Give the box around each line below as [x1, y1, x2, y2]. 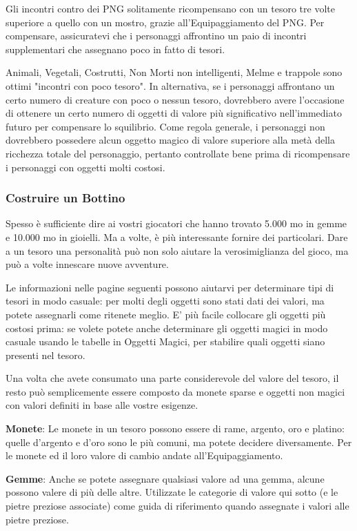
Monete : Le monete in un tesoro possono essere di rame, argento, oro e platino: [6, 421, 345, 436]
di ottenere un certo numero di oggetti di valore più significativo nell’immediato [6, 106, 342, 120]
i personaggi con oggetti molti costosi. [6, 160, 165, 174]
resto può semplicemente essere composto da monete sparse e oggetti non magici [6, 384, 345, 398]
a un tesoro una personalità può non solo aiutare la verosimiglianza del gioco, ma [6, 243, 349, 258]
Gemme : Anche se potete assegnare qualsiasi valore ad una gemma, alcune [6, 471, 325, 485]
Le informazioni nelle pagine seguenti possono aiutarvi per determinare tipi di [6, 280, 334, 294]
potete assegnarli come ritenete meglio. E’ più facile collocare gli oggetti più [6, 307, 326, 321]
